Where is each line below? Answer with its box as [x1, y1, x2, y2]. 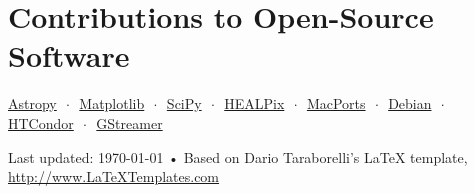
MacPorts [306, 93, 366, 114]
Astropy [8, 93, 57, 114]
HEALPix [224, 93, 285, 114]
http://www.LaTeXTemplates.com [8, 166, 220, 187]
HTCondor [8, 112, 74, 133]
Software [8, 35, 130, 76]
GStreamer [96, 112, 163, 133]
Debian [388, 93, 432, 114]
